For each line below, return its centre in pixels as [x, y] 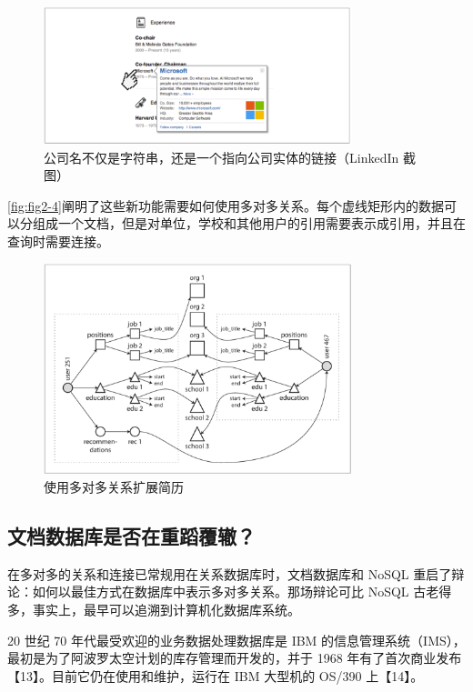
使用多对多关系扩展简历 [114, 487]
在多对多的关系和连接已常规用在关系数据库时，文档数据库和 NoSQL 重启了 [230, 573]
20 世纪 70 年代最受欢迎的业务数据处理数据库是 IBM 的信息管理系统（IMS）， [236, 640]
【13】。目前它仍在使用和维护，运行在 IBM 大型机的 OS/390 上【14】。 [216, 675]
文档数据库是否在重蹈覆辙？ [131, 536]
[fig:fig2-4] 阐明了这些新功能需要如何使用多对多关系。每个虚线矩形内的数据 [226, 205]
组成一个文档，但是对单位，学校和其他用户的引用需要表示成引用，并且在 [249, 223]
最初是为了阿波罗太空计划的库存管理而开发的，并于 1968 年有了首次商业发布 [235, 658]
